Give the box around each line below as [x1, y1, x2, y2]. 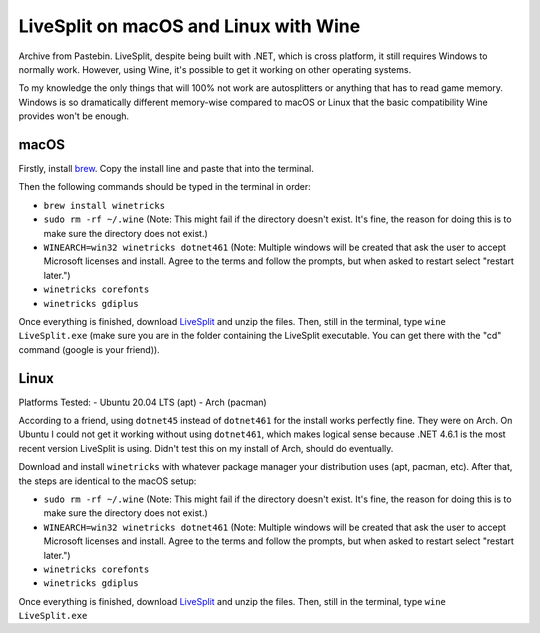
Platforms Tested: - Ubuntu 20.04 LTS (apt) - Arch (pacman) [18, 396, 267, 408]
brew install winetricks [43, 200, 165, 211]
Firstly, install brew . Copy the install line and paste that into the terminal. [18, 163, 314, 175]
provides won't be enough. [18, 110, 130, 122]
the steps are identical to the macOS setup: [18, 475, 197, 487]
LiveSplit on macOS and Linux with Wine [18, 15, 361, 37]
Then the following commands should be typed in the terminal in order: [18, 181, 312, 193]
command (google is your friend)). [18, 343, 160, 355]
